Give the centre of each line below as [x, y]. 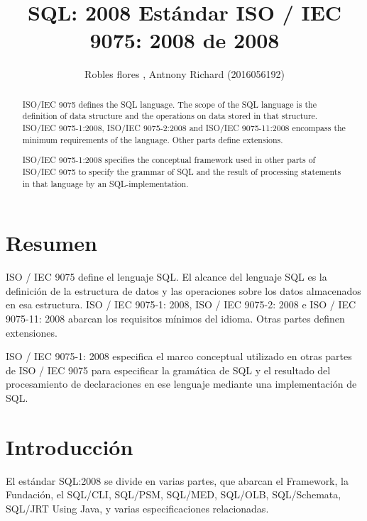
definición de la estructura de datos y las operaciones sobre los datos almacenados [183, 290]
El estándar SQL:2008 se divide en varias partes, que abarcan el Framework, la [177, 480]
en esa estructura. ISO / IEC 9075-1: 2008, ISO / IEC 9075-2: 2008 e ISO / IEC [181, 304]
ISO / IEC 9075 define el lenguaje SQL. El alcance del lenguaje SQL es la [166, 277]
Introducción [70, 446]
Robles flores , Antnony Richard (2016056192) [185, 74]
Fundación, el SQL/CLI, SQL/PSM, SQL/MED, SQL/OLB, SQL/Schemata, [174, 494]
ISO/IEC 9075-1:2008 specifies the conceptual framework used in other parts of [169, 160]
